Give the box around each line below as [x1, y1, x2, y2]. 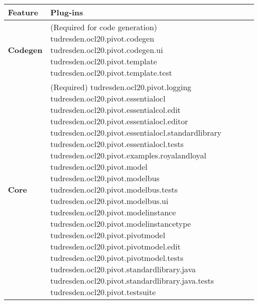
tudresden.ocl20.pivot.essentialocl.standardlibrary [50, 127, 222, 138]
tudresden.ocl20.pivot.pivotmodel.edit [50, 241, 181, 252]
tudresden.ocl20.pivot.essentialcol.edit [50, 104, 181, 115]
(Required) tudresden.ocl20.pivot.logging [50, 81, 192, 93]
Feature [8, 6, 38, 18]
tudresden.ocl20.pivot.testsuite [50, 286, 156, 298]
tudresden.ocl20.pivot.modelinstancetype [50, 218, 191, 229]
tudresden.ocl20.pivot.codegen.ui [50, 44, 163, 55]
